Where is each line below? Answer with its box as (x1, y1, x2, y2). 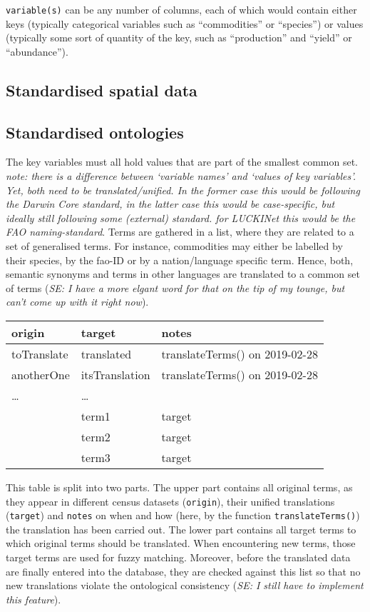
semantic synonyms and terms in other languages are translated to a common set (6, 266, 360, 281)
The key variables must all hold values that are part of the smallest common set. (6, 154, 359, 169)
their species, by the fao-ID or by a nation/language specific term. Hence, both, (6, 252, 354, 267)
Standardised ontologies (6, 121, 184, 143)
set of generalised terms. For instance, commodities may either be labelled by (6, 238, 343, 253)
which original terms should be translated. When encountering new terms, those (6, 536, 356, 551)
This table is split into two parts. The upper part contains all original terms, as (6, 479, 353, 494)
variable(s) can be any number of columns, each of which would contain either (6, 2, 357, 16)
